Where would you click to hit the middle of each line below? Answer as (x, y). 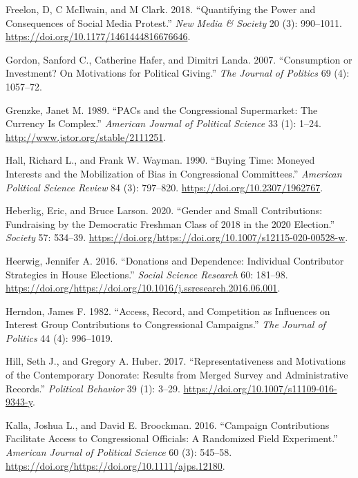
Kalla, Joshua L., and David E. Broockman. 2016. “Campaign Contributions (168, 424)
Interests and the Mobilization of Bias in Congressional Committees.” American (174, 173)
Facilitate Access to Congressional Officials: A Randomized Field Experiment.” (172, 438)
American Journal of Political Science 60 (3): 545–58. (119, 452)
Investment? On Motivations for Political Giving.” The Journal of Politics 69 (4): (178, 73)
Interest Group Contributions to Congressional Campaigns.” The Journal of (166, 324)
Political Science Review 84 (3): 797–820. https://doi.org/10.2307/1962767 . (164, 187)
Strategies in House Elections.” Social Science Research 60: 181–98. (147, 274)
